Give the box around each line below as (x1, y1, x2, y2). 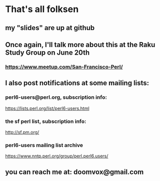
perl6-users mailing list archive (5, 141, 83, 148)
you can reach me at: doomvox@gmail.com (5, 167, 144, 176)
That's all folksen (5, 4, 79, 15)
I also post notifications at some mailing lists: (5, 79, 149, 87)
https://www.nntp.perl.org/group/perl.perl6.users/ (5, 153, 109, 159)
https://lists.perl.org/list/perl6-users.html (5, 105, 89, 111)
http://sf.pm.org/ (5, 129, 39, 135)
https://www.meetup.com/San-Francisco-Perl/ (5, 63, 123, 70)
